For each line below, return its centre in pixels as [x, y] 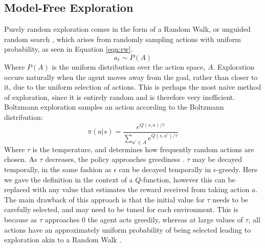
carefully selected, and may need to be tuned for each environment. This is [121, 209]
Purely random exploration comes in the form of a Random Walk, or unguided [127, 29]
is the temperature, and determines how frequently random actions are [143, 149]
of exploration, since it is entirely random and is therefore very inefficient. [120, 97]
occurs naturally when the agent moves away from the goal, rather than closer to [131, 77]
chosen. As [21, 159]
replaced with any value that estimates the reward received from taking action [127, 189]
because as [21, 219]
